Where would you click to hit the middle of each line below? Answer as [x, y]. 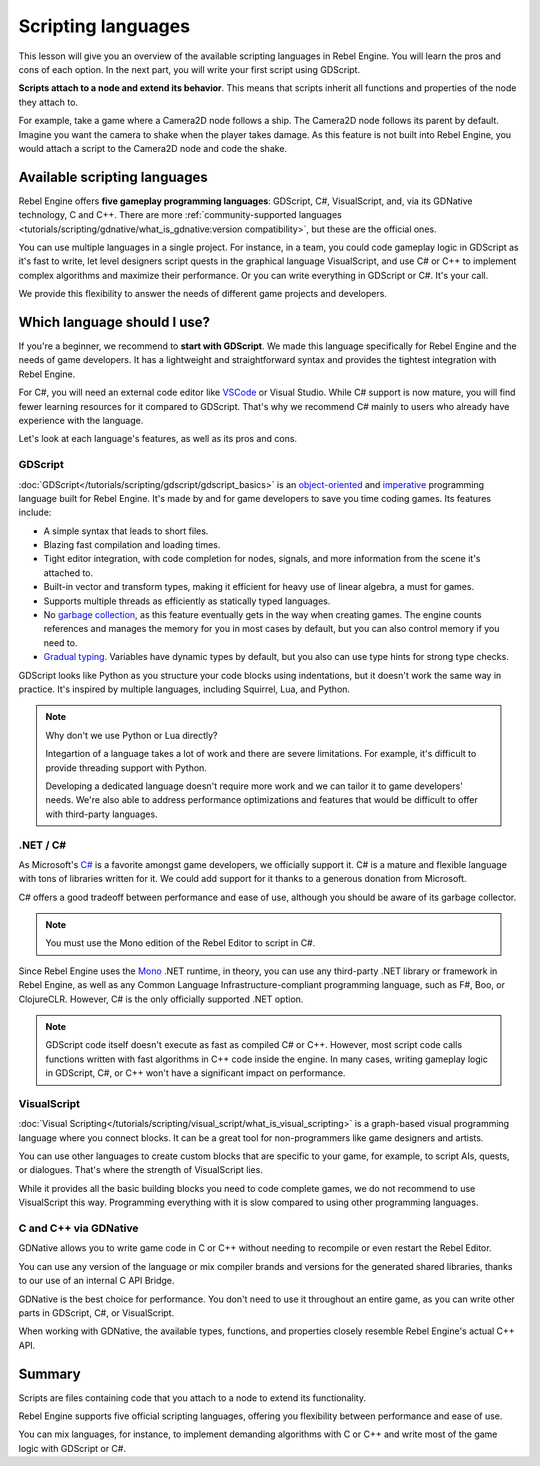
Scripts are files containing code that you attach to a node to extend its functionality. [192, 1397]
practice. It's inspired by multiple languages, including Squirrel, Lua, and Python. [184, 689]
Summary [49, 1373]
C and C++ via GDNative [78, 1228]
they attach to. [48, 102]
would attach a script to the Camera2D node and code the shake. [153, 148]
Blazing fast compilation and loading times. [132, 545]
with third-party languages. [102, 814]
